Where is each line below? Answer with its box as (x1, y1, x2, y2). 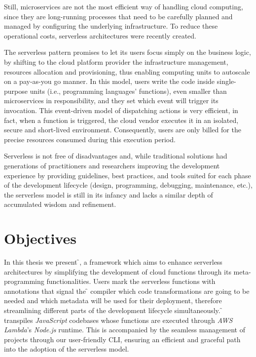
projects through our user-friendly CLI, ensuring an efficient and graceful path (4, 334, 241, 344)
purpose (4, 85, 28, 96)
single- (217, 76, 236, 86)
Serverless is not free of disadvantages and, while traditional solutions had (4, 151, 227, 161)
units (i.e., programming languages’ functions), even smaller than (30, 85, 227, 96)
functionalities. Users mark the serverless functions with (46, 276, 216, 286)
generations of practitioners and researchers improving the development (4, 160, 220, 170)
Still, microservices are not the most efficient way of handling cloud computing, (4, 1, 243, 11)
